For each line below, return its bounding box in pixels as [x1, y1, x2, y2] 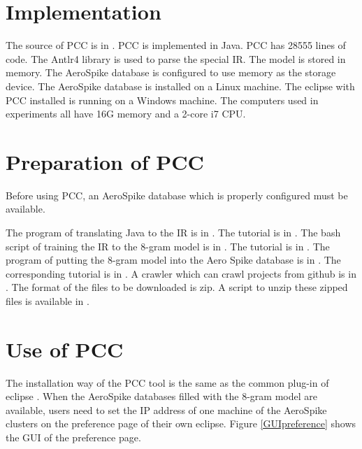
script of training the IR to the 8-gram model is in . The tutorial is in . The [6, 238, 330, 253]
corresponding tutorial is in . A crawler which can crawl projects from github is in [6, 266, 356, 280]
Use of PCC [6, 334, 124, 363]
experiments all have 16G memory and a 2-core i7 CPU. [6, 106, 246, 121]
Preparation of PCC [6, 147, 204, 176]
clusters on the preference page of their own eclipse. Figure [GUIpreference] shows [6, 416, 356, 431]
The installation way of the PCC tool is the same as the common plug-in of [6, 375, 329, 390]
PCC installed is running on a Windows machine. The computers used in [6, 92, 319, 107]
